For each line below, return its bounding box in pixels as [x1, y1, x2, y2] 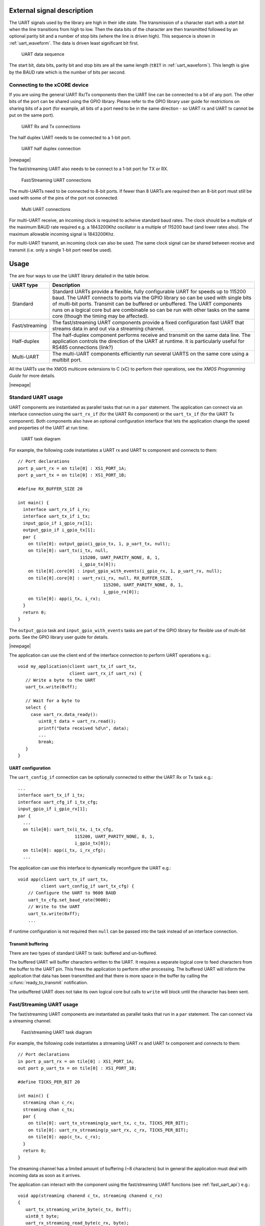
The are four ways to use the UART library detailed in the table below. [9, 273, 150, 279]
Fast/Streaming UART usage [9, 1001, 79, 1008]
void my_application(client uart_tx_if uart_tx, [18, 664, 137, 669]
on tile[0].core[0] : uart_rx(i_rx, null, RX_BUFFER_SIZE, [27, 575, 173, 581]
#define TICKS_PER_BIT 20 [18, 1079, 80, 1085]
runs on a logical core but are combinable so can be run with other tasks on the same [52, 306, 250, 313]
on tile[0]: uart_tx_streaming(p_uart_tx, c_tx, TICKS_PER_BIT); [27, 1121, 189, 1126]
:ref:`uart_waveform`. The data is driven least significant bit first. [9, 40, 139, 46]
